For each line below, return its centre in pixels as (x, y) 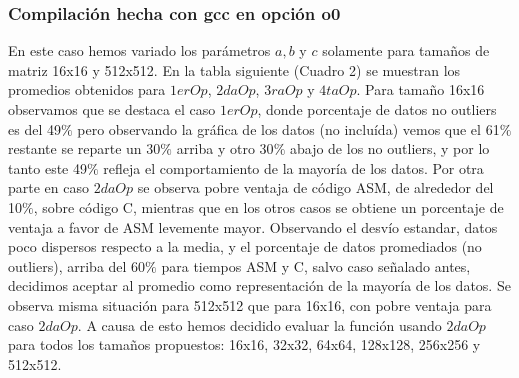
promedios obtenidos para (87, 89)
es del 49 (34, 128)
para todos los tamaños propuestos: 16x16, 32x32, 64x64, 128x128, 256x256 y (244, 344)
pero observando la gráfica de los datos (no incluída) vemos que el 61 (288, 128)
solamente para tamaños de (406, 50)
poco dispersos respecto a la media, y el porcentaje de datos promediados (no (245, 246)
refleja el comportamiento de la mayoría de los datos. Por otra (293, 167)
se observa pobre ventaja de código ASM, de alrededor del (315, 187)
